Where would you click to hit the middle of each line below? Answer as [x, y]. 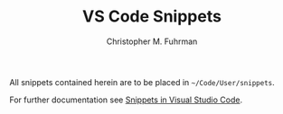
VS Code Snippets [152, 17]
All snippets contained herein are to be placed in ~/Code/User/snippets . [142, 82]
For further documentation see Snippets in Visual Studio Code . [126, 100]
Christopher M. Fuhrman [152, 41]
